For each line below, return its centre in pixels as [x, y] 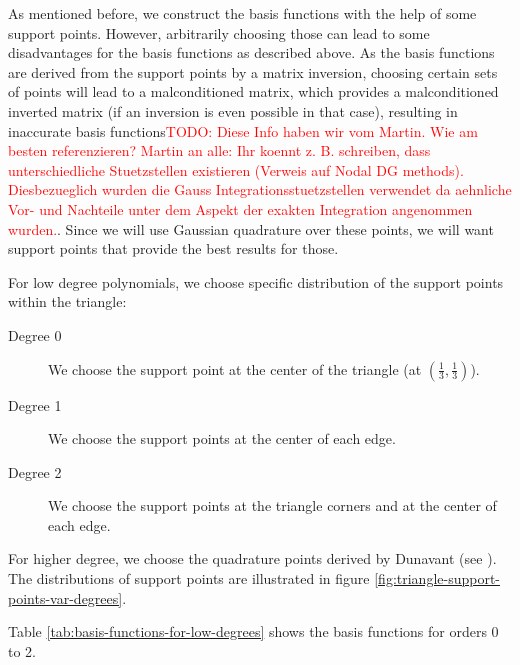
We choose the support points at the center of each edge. [222, 438]
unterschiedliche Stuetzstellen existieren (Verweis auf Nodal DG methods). [236, 169]
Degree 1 [35, 404]
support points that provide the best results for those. [173, 248]
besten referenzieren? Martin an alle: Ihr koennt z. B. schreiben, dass [219, 150]
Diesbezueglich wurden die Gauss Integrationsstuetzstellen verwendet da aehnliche [260, 189]
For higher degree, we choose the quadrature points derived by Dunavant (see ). [252, 558]
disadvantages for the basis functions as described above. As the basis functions [251, 52]
